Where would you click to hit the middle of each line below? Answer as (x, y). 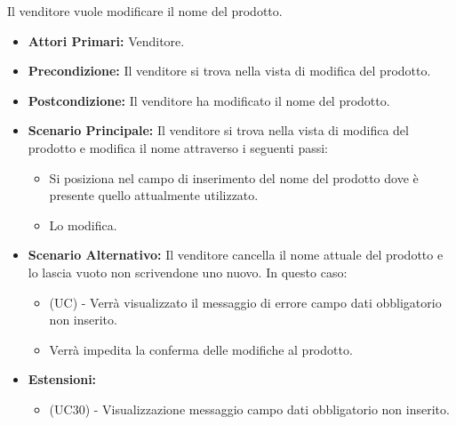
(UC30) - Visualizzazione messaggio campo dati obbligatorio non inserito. (249, 409)
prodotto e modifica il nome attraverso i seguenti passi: (178, 147)
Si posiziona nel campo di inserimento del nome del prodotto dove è (234, 177)
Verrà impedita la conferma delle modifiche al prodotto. (201, 349)
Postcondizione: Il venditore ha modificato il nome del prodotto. (209, 100)
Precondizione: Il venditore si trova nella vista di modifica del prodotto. (229, 71)
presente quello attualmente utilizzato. (154, 195)
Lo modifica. (83, 225)
